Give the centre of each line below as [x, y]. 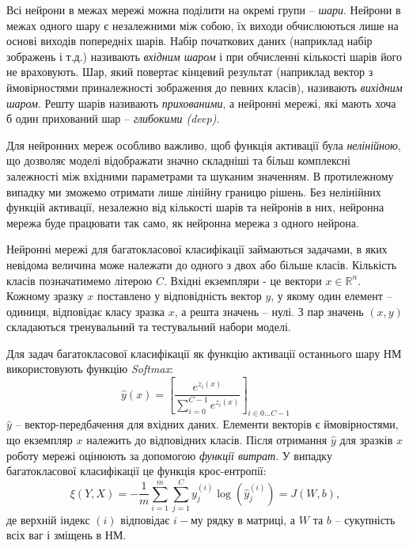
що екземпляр [40, 439]
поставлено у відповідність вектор [179, 296]
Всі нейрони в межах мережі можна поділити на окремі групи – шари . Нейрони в [204, 10]
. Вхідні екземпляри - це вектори [243, 280]
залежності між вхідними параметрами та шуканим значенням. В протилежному [200, 175]
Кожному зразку [45, 296]
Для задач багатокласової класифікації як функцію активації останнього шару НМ [204, 353]
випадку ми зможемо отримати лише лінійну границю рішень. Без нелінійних [194, 191]
